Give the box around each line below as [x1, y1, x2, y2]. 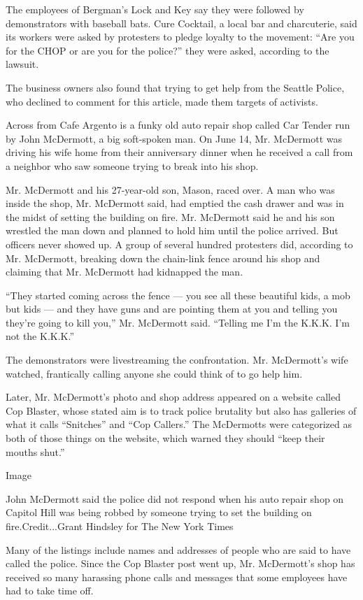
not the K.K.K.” [6, 329, 75, 343]
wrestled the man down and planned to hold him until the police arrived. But [6, 223, 339, 238]
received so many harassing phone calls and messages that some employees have [6, 569, 348, 584]
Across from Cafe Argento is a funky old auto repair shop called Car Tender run [6, 117, 350, 132]
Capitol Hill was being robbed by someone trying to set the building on [6, 505, 312, 520]
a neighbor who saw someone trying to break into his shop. [6, 158, 259, 173]
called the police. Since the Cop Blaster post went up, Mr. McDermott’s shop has [6, 556, 355, 571]
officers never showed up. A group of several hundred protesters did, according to [6, 236, 353, 251]
